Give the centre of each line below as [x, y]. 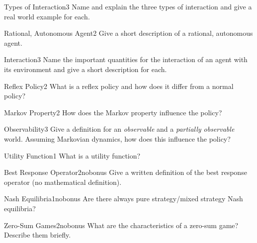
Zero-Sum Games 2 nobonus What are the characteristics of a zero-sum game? [121, 225]
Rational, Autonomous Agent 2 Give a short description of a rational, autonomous [128, 33]
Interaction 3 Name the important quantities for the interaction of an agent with [126, 59]
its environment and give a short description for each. [86, 69]
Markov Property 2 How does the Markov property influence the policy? [113, 112]
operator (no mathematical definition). [63, 182]
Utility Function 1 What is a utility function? [72, 155]
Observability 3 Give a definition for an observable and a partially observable [119, 129]
